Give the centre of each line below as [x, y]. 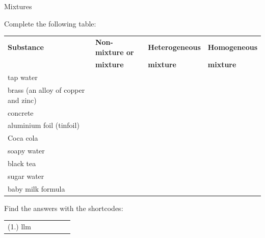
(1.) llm [19, 226]
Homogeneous [232, 47]
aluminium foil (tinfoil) [44, 125]
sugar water [26, 176]
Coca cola [23, 138]
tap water [23, 77]
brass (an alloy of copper [46, 90]
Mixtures [18, 6]
